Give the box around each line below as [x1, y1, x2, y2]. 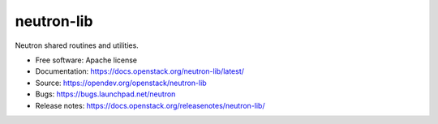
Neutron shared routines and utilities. [15, 41, 140, 50]
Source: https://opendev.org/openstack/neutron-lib [35, 78, 207, 88]
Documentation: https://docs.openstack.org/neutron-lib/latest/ [35, 66, 245, 76]
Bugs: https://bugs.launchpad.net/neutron [35, 89, 176, 99]
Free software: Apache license [35, 55, 138, 65]
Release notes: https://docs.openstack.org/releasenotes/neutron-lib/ [35, 100, 265, 110]
